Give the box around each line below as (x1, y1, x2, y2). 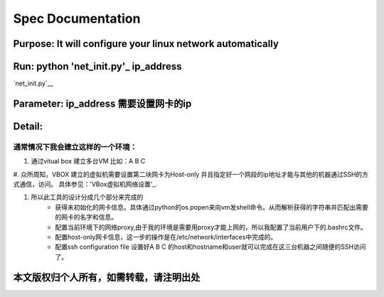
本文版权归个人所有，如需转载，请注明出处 (13, 271, 201, 283)
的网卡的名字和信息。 (55, 213, 117, 222)
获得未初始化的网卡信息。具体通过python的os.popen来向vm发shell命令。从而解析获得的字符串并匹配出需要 (55, 202, 369, 211)
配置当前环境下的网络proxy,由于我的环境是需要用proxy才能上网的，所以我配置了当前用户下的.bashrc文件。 (55, 222, 368, 231)
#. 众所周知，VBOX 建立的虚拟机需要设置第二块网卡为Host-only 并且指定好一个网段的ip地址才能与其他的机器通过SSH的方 (13, 170, 369, 178)
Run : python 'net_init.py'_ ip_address (13, 60, 182, 72)
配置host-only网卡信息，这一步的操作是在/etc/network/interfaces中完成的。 (55, 232, 277, 241)
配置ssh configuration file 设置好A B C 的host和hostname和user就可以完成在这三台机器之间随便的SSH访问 (55, 242, 366, 252)
